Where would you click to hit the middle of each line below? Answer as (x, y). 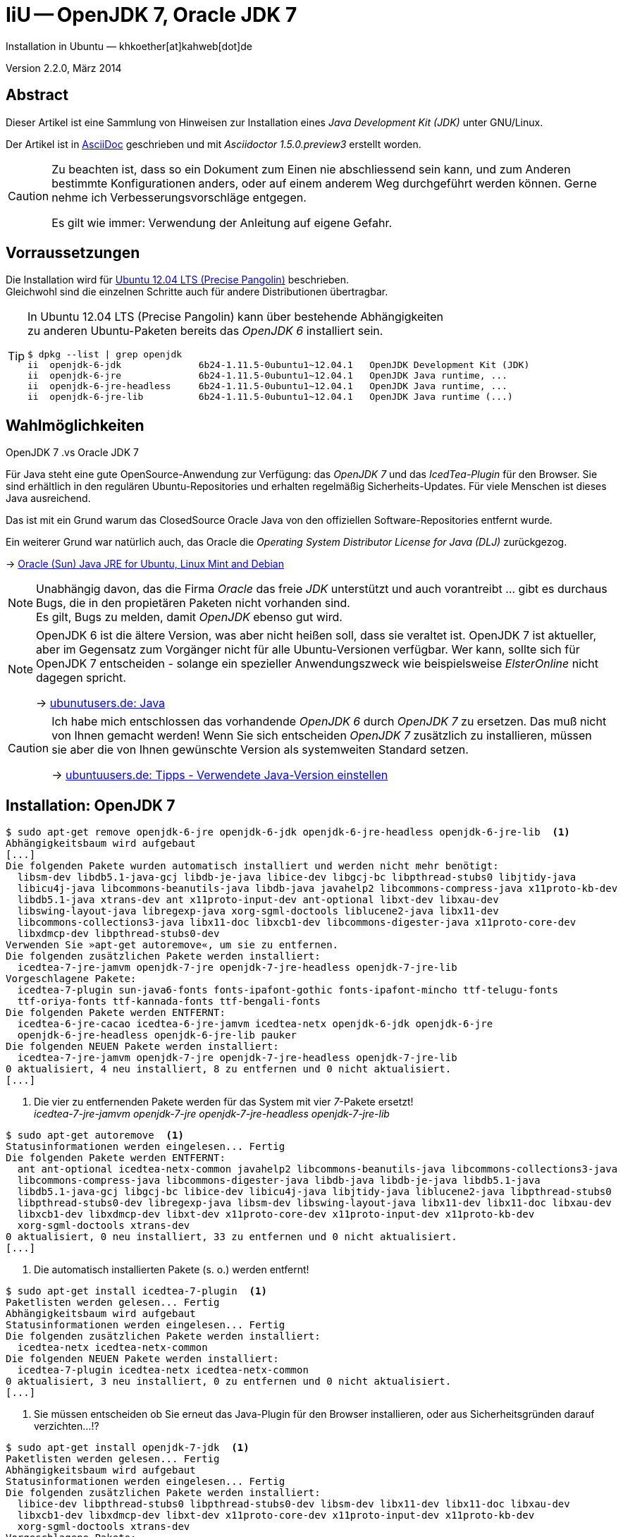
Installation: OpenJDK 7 (91, 805)
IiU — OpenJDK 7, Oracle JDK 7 (152, 15)
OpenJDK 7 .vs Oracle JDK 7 (72, 453)
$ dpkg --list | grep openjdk (105, 355)
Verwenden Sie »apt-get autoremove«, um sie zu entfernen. (172, 945)
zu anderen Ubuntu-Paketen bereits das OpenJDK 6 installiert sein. (205, 331)
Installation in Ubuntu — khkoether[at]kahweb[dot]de (129, 46)
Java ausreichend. (48, 498)
